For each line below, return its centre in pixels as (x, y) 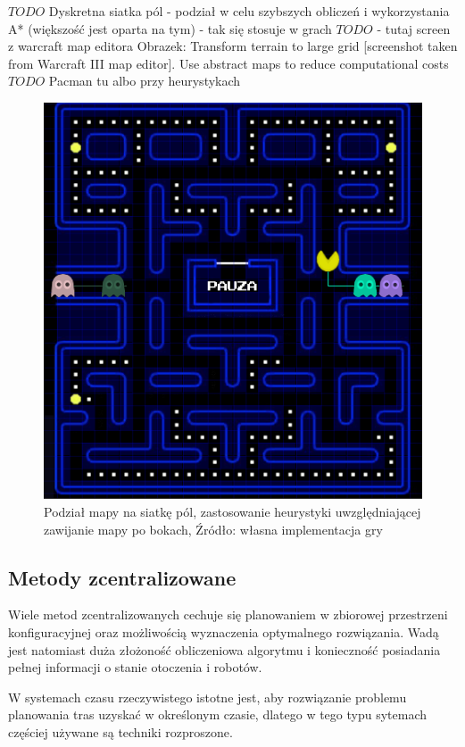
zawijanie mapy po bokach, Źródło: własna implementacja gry (213, 529)
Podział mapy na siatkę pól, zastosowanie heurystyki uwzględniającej (232, 511)
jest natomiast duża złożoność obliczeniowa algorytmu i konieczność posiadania (224, 649)
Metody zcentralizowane (122, 577)
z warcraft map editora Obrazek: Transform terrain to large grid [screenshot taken (233, 46)
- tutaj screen (414, 28)
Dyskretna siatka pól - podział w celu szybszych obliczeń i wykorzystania (249, 11)
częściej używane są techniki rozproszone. (120, 731)
